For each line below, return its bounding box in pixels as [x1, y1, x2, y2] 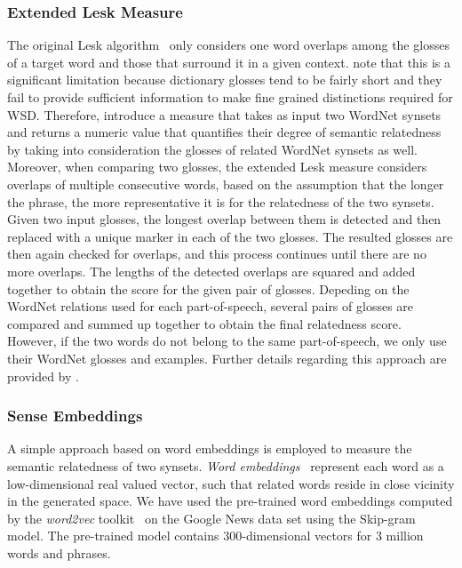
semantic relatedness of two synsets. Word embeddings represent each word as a [7, 456, 444, 475]
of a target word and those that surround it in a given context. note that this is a [7, 52, 451, 71]
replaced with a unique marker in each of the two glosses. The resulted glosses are [7, 227, 453, 245]
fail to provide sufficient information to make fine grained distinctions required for [7, 88, 453, 106]
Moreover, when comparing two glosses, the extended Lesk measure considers [7, 157, 427, 176]
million [386, 526, 424, 545]
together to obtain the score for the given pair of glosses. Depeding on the [7, 279, 410, 298]
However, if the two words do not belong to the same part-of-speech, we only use [7, 332, 447, 350]
